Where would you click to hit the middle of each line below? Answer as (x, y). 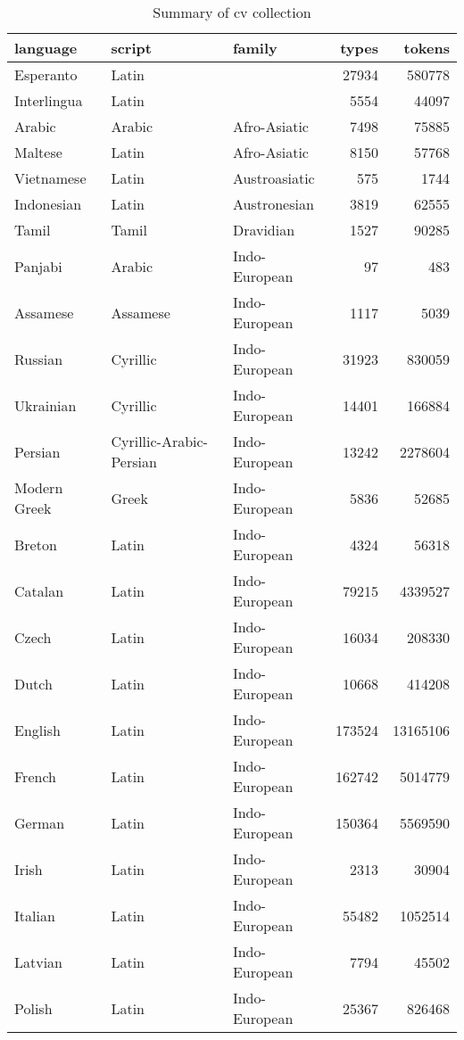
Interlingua (49, 100)
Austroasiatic (273, 178)
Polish (33, 1008)
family (255, 48)
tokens (427, 48)
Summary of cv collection (232, 12)
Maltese (38, 152)
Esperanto (46, 74)
